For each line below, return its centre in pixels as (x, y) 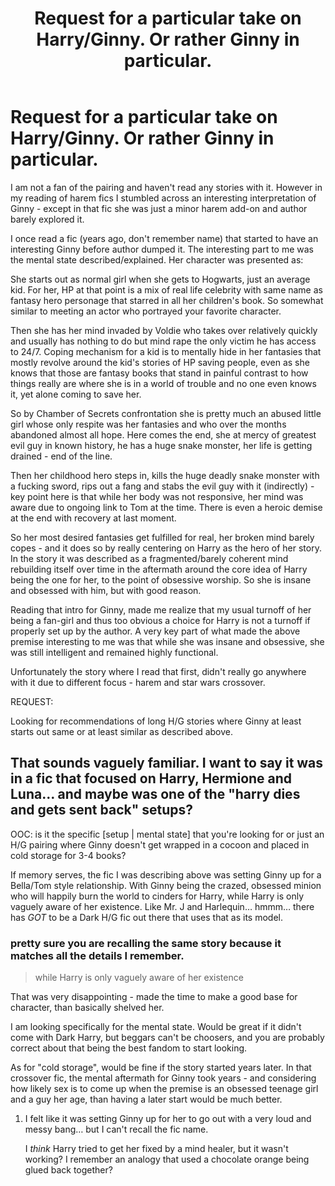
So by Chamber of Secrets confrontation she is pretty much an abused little (166, 413)
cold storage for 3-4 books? (68, 855)
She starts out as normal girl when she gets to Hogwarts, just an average (160, 279)
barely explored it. (47, 219)
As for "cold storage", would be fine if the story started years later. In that (161, 1068)
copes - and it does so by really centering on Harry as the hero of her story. (166, 548)
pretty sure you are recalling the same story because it (146, 943)
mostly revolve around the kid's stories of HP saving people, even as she (160, 362)
